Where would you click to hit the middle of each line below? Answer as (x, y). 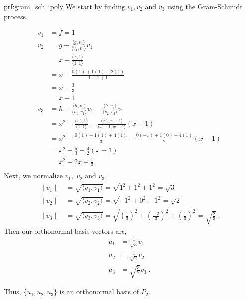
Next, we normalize (33, 176)
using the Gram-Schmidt (205, 6)
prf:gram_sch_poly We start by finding (64, 6)
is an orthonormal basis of (99, 291)
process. (16, 16)
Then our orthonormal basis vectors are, (65, 230)
